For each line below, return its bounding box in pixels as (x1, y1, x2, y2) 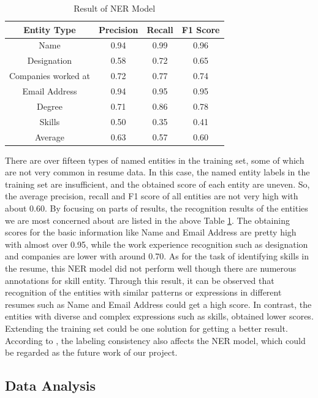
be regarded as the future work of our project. (5, 346, 178, 359)
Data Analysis (5, 376, 96, 395)
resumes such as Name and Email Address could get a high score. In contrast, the (5, 297, 312, 310)
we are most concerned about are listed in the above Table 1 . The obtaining (5, 213, 290, 226)
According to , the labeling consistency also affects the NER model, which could (5, 334, 306, 346)
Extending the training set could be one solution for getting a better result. (5, 321, 288, 334)
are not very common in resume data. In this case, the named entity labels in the (5, 166, 310, 178)
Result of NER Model (74, 2, 156, 14)
